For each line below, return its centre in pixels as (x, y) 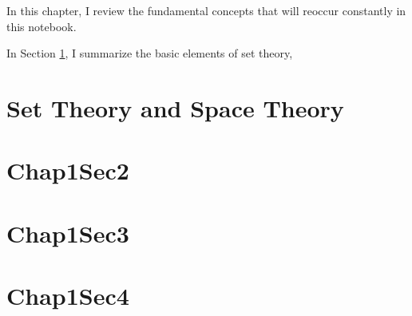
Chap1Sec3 (68, 233)
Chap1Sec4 (68, 296)
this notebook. (42, 26)
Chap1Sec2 (68, 170)
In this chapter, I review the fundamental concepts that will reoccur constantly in (206, 10)
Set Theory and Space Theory (175, 107)
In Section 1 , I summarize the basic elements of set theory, (150, 53)
